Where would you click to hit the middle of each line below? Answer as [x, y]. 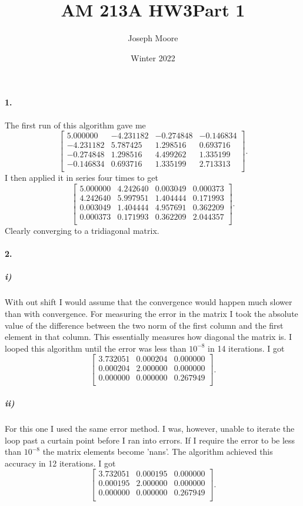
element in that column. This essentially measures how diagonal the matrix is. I [149, 337]
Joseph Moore [153, 38]
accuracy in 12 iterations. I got [60, 463]
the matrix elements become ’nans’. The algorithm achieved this [158, 452]
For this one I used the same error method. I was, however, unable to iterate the [150, 429]
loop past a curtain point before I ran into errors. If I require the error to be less [150, 440]
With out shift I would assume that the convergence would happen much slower [149, 302]
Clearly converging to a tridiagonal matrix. [82, 231]
